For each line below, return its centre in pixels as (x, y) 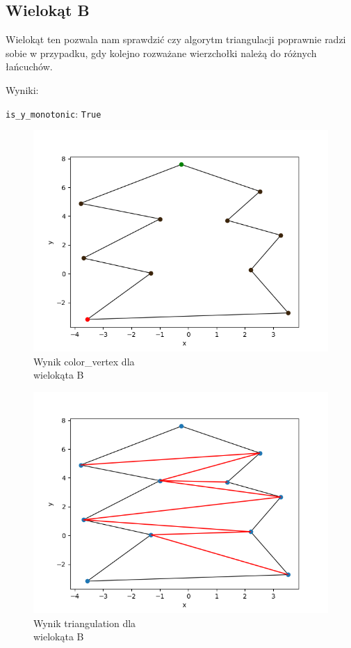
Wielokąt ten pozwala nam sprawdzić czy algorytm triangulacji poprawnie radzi (176, 39)
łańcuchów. (29, 66)
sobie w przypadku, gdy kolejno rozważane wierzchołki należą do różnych (161, 53)
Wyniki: (22, 89)
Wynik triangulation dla (85, 623)
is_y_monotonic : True (54, 113)
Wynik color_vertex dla (84, 361)
